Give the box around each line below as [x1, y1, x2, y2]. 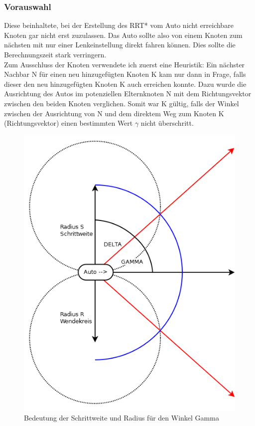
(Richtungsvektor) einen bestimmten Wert [4, 118, 133, 128]
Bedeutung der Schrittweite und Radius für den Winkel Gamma [24, 413, 219, 423]
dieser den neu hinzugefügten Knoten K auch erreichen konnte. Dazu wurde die [4, 78, 247, 89]
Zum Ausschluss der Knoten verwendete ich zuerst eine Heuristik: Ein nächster [4, 59, 245, 69]
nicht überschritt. [140, 118, 194, 128]
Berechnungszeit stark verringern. [4, 49, 107, 59]
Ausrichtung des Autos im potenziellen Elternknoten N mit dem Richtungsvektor [4, 88, 252, 99]
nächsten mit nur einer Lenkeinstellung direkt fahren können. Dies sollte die [4, 39, 236, 50]
